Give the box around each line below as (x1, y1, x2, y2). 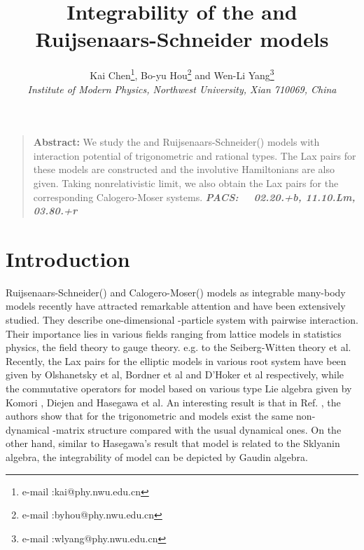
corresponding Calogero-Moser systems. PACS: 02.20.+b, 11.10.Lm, (33, 189, 356, 204)
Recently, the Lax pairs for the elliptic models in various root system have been (6, 353, 346, 368)
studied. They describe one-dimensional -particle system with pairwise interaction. (6, 312, 358, 327)
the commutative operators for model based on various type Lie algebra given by (6, 381, 352, 395)
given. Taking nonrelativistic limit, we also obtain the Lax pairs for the (33, 175, 339, 190)
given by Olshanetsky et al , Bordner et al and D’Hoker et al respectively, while (6, 367, 344, 382)
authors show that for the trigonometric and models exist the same (6, 408, 293, 423)
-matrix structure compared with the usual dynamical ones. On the (52, 422, 342, 436)
